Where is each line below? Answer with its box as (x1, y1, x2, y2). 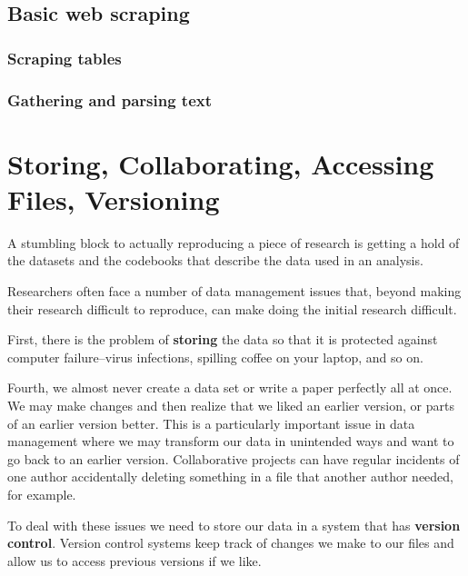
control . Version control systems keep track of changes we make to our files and (7, 533, 454, 552)
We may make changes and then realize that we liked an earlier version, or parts (7, 395, 454, 414)
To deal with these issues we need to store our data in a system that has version (7, 515, 461, 534)
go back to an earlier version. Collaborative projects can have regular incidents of (7, 449, 460, 468)
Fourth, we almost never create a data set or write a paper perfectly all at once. (7, 378, 453, 397)
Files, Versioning (7, 180, 220, 217)
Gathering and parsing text (7, 88, 213, 111)
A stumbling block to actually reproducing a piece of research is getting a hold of (7, 233, 460, 252)
